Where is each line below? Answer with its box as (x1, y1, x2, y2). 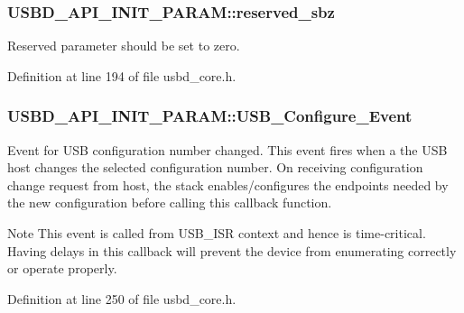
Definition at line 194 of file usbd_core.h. (7, 66, 237, 85)
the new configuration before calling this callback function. (7, 193, 332, 212)
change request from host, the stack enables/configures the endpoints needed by (7, 175, 449, 194)
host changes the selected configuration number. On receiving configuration (7, 158, 423, 177)
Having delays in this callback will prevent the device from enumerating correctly (7, 241, 457, 260)
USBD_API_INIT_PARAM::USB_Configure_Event (7, 105, 413, 127)
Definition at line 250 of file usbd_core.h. (7, 289, 237, 308)
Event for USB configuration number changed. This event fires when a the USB (7, 140, 448, 159)
